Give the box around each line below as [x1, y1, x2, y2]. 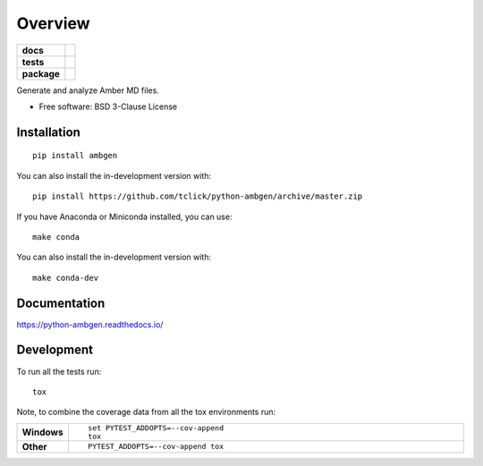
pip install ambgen [32, 150, 118, 161]
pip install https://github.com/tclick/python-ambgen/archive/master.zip [32, 191, 363, 201]
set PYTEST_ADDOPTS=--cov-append [88, 423, 224, 433]
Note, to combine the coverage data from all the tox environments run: [16, 407, 276, 418]
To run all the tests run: [16, 366, 102, 377]
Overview [16, 13, 90, 33]
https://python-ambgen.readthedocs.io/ [16, 318, 164, 330]
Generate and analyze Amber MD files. [16, 85, 160, 96]
